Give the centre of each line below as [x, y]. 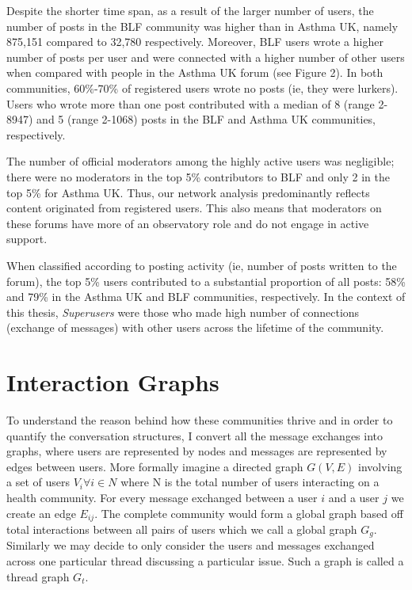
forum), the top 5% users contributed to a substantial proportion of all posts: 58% [206, 281]
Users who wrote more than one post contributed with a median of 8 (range [191, 103]
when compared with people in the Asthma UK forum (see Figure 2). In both [195, 72]
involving [380, 466]
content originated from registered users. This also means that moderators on [194, 208]
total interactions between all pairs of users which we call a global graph [182, 529]
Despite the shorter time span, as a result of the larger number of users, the [190, 10]
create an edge [41, 513]
